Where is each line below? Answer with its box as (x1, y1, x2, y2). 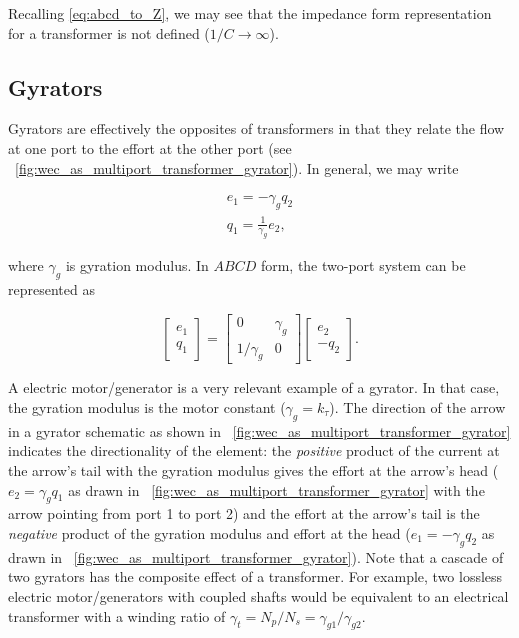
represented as (8, 279, 95, 300)
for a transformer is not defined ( (8, 22, 210, 43)
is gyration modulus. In (65, 255, 209, 276)
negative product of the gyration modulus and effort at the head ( (8, 522, 411, 543)
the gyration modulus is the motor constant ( (8, 396, 286, 417)
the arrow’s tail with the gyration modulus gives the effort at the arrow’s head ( (8, 459, 499, 480)
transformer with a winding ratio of (8, 605, 226, 626)
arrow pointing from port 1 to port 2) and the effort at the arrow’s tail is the (8, 503, 480, 524)
